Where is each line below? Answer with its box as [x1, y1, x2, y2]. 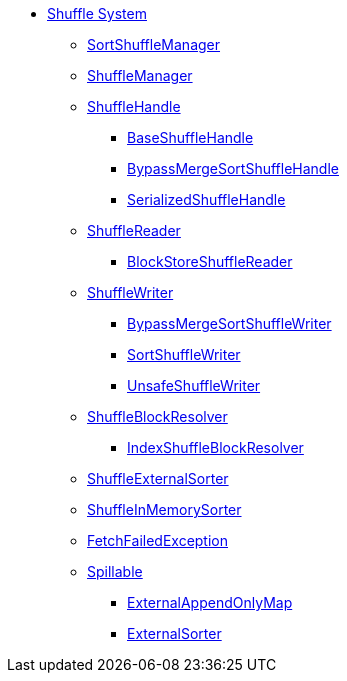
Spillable [87, 563, 143, 580]
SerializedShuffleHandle [127, 191, 286, 208]
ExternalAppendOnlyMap [127, 594, 293, 611]
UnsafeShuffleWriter [127, 377, 261, 394]
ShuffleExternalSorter [87, 470, 229, 487]
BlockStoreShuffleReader [127, 253, 293, 270]
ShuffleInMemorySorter [87, 501, 242, 518]
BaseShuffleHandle [127, 129, 254, 146]
